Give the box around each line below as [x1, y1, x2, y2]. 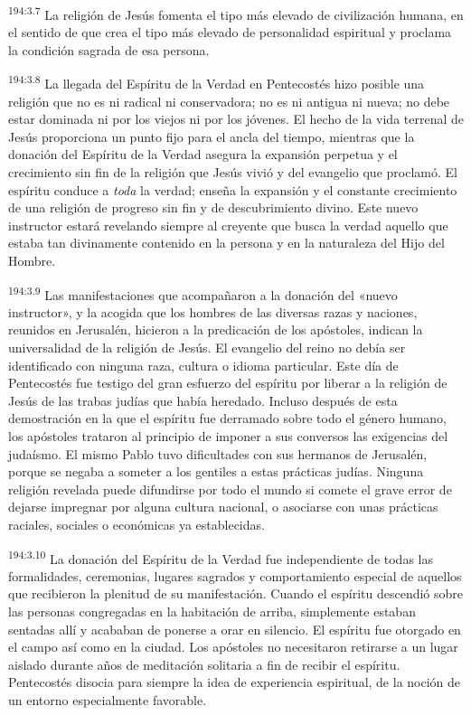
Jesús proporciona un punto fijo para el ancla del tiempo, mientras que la [8, 127, 415, 146]
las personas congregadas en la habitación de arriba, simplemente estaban [8, 602, 416, 621]
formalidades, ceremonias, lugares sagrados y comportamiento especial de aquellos [8, 566, 462, 585]
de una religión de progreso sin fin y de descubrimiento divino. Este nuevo [8, 198, 419, 217]
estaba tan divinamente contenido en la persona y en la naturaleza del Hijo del [8, 233, 445, 252]
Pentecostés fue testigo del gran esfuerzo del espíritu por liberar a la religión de [8, 373, 447, 392]
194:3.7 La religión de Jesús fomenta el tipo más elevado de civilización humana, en [8, 3, 464, 24]
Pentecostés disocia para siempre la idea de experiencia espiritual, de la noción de [8, 673, 461, 691]
